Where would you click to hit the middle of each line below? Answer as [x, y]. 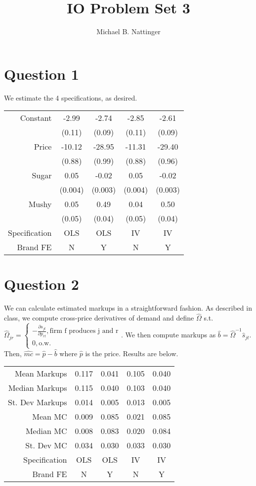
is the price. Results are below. [132, 353]
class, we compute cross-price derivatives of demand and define [99, 318]
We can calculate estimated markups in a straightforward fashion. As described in [128, 308]
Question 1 [42, 74]
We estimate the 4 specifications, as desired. [71, 97]
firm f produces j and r [84, 331]
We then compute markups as [171, 335]
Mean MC [50, 417]
